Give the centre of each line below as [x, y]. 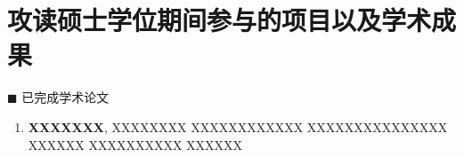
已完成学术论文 [65, 97]
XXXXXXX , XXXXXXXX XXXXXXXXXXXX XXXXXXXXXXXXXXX [238, 126]
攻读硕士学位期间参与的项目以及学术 [220, 20]
